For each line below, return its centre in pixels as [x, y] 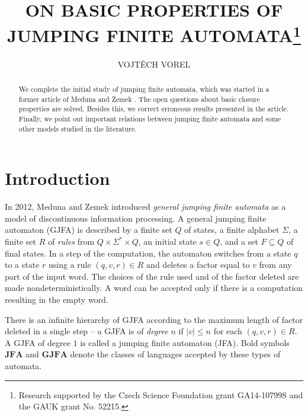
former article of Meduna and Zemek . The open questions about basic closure [139, 99]
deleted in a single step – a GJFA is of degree [86, 331]
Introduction [57, 178]
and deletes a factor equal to [198, 265]
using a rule [70, 265]
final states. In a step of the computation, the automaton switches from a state [148, 253]
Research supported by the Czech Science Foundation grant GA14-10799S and [161, 394]
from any [275, 265]
